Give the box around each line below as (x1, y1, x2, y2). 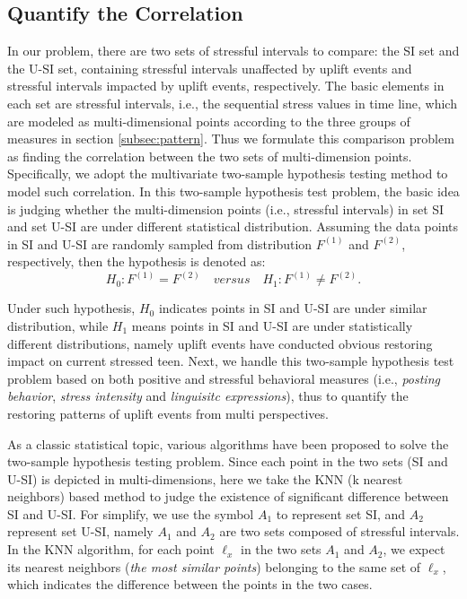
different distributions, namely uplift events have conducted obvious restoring (7, 334, 433, 352)
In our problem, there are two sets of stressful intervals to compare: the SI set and (7, 41, 460, 60)
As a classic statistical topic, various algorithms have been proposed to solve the (7, 434, 449, 453)
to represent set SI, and (276, 504, 406, 523)
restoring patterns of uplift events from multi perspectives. (7, 404, 329, 422)
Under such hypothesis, (7, 299, 136, 317)
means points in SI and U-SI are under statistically (131, 316, 413, 334)
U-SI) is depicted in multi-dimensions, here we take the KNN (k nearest (7, 469, 403, 488)
